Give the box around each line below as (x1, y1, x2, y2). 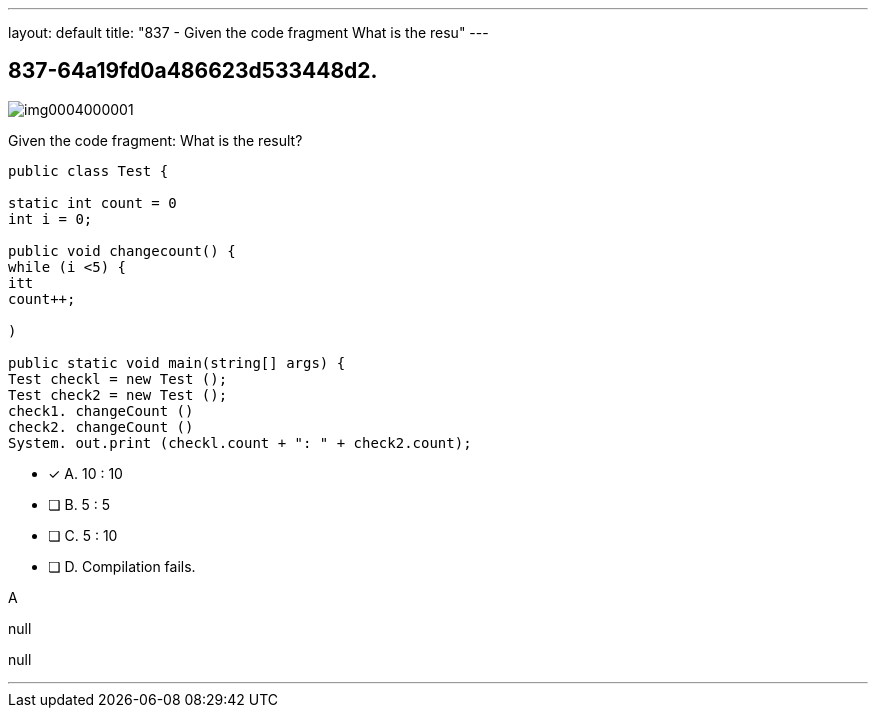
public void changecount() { (8, 242, 236, 259)
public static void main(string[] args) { (8, 354, 346, 371)
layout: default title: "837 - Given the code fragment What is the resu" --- (8, 24, 489, 41)
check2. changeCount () (8, 418, 194, 435)
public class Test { (8, 162, 169, 179)
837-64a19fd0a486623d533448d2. (8, 58, 378, 84)
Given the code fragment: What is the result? (8, 131, 303, 149)
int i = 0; (8, 210, 93, 227)
